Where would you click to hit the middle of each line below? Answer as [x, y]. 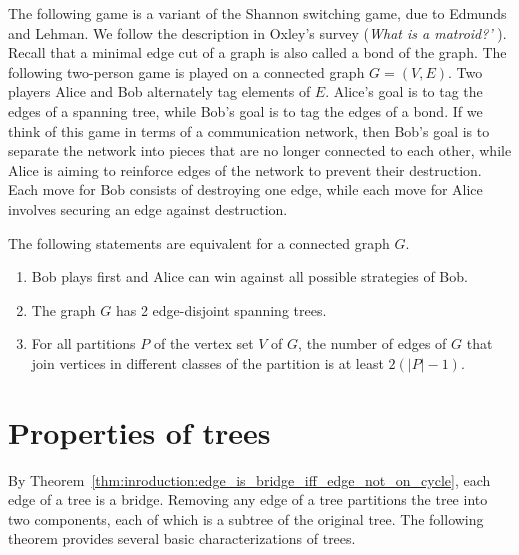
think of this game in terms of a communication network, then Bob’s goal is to [249, 130]
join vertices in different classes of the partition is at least [207, 362]
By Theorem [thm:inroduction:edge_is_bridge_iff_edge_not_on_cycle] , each [249, 479]
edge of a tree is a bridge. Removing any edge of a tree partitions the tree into [248, 499]
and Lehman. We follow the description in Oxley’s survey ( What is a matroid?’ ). [257, 32]
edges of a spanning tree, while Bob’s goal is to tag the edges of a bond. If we [245, 110]
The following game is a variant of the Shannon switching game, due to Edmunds [257, 13]
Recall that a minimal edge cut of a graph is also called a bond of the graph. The [257, 52]
